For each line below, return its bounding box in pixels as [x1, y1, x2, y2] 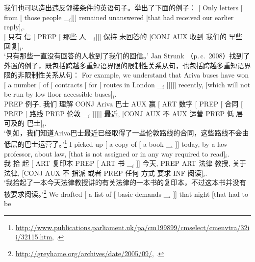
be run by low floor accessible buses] [4, 89, 113, 99]
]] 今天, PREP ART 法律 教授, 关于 [136, 158, 247, 168]
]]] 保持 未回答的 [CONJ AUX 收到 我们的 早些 [95, 31, 243, 41]
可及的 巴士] [4, 118, 43, 128]
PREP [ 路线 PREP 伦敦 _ [4, 108, 88, 118]
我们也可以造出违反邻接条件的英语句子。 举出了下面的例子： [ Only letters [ [4, 2, 243, 12]
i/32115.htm [15, 232, 52, 242]
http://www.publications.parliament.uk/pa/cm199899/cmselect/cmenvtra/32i [15, 222, 250, 232]
